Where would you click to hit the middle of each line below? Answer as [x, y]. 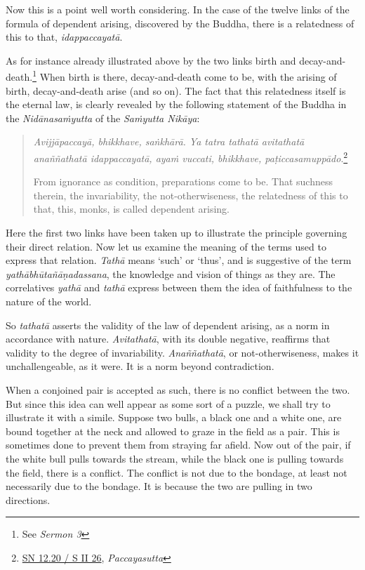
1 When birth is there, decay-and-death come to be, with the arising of [185, 76]
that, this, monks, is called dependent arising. [131, 209]
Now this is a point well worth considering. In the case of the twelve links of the [178, 9]
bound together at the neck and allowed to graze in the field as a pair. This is [173, 431]
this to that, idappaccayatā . [64, 37]
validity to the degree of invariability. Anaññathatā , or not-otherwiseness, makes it [182, 352]
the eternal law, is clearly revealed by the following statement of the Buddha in [176, 104]
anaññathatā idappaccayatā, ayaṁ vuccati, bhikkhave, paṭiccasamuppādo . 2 [191, 157]
